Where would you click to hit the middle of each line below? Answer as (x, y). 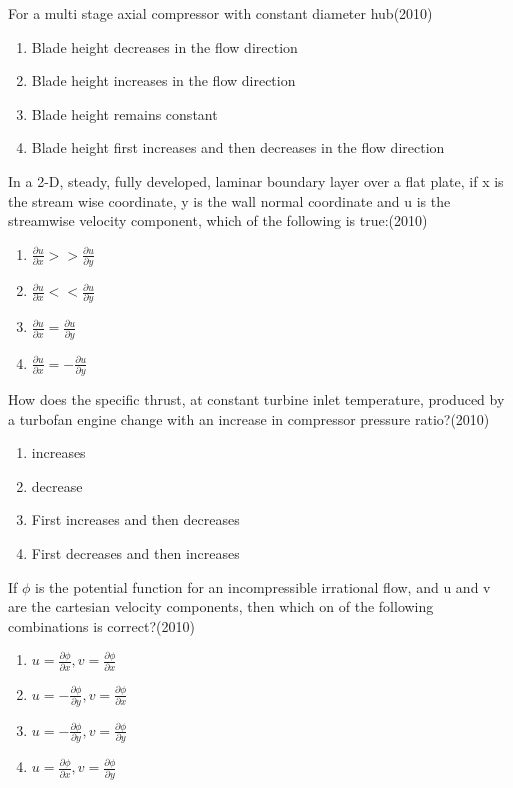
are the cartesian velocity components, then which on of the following (221, 606)
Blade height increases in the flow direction (163, 80)
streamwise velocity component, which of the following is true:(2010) (218, 220)
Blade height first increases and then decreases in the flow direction (238, 147)
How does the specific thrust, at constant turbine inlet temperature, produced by (256, 399)
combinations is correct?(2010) (101, 625)
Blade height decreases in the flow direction (164, 46)
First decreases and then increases (135, 552)
